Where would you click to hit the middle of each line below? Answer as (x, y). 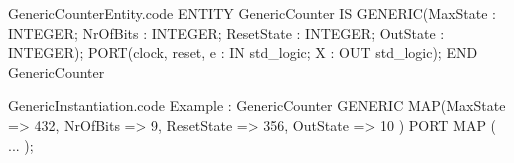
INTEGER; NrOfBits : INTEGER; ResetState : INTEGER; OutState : (226, 32)
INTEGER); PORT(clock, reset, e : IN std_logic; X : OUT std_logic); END (243, 52)
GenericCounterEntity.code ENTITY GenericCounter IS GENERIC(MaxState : (252, 13)
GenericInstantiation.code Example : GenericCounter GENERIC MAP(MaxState (257, 105)
